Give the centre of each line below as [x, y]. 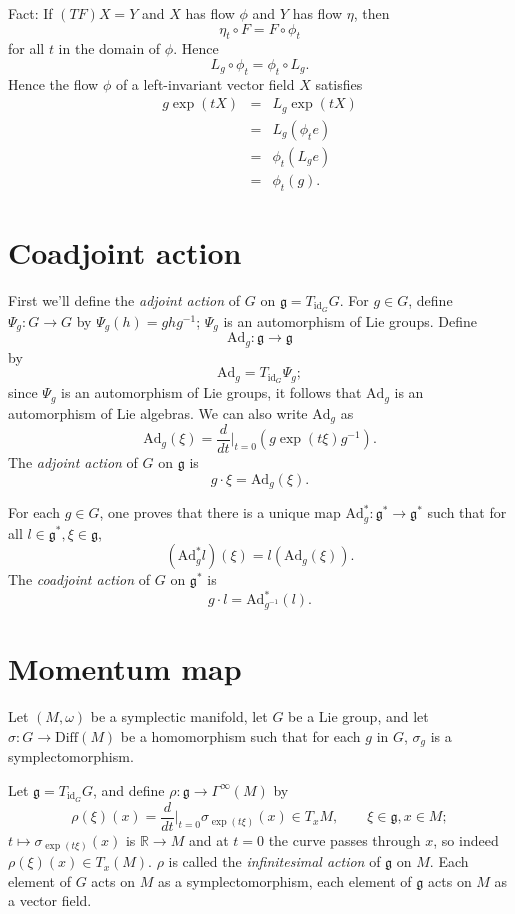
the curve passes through [344, 839]
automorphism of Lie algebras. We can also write [158, 412]
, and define [129, 789]
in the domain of [109, 48]
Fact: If [30, 13]
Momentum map [125, 668]
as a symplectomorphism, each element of [284, 880]
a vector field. [50, 900]
